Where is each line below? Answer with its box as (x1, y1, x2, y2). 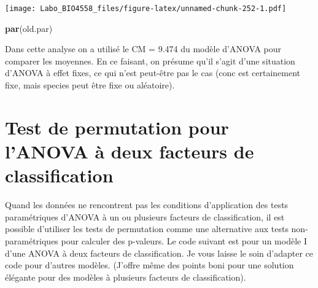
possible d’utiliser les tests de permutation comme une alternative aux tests (5, 222, 289, 235)
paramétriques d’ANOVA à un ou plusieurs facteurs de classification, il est (5, 210, 285, 223)
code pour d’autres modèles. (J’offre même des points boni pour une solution (5, 259, 294, 271)
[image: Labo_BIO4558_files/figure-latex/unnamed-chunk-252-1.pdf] (5, 4, 287, 13)
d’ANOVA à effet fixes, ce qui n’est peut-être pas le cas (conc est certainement (5, 66, 301, 79)
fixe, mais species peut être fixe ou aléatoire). (5, 79, 175, 91)
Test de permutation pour (5, 114, 229, 139)
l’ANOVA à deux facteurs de (5, 139, 254, 163)
